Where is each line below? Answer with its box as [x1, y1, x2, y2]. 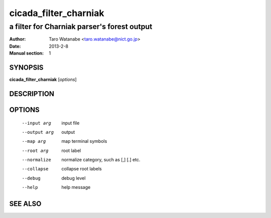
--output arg [22, 129, 54, 135]
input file [61, 120, 80, 126]
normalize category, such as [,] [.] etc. [61, 157, 141, 163]
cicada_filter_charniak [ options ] [9, 77, 77, 83]
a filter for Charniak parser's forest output [9, 22, 153, 31]
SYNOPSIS [9, 63, 44, 72]
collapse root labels [61, 166, 102, 172]
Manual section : [9, 50, 44, 56]
